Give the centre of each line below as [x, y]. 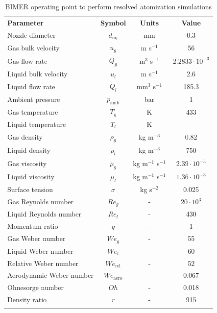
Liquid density [29, 150]
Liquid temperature [37, 124]
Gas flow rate [27, 60]
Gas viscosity [27, 163]
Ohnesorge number [36, 287]
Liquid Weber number [40, 251]
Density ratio [27, 300]
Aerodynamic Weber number [50, 275]
